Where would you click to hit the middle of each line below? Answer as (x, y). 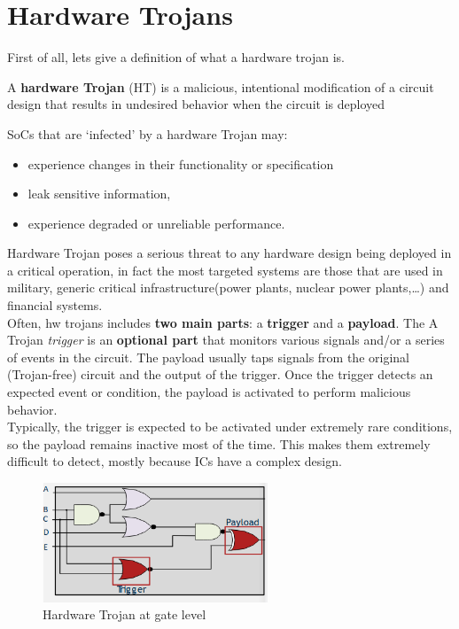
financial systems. (55, 305)
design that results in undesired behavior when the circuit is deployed (196, 104)
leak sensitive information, (99, 194)
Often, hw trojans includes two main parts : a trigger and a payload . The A (223, 322)
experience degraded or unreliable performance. (156, 223)
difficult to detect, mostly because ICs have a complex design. (175, 461)
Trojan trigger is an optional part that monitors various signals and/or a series (226, 340)
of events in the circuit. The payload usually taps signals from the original (208, 357)
